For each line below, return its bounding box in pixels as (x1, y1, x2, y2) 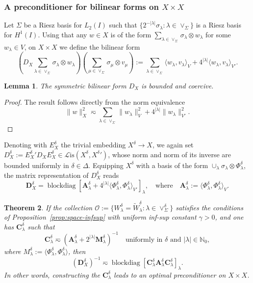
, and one (215, 212, 244, 222)
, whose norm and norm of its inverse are (108, 149, 231, 159)
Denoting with (4, 140, 47, 150)
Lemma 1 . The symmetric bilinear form (4, 80, 126, 90)
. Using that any (38, 29, 87, 39)
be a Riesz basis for (24, 20, 82, 30)
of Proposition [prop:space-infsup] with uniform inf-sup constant (4, 212, 197, 222)
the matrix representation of (4, 170, 89, 180)
